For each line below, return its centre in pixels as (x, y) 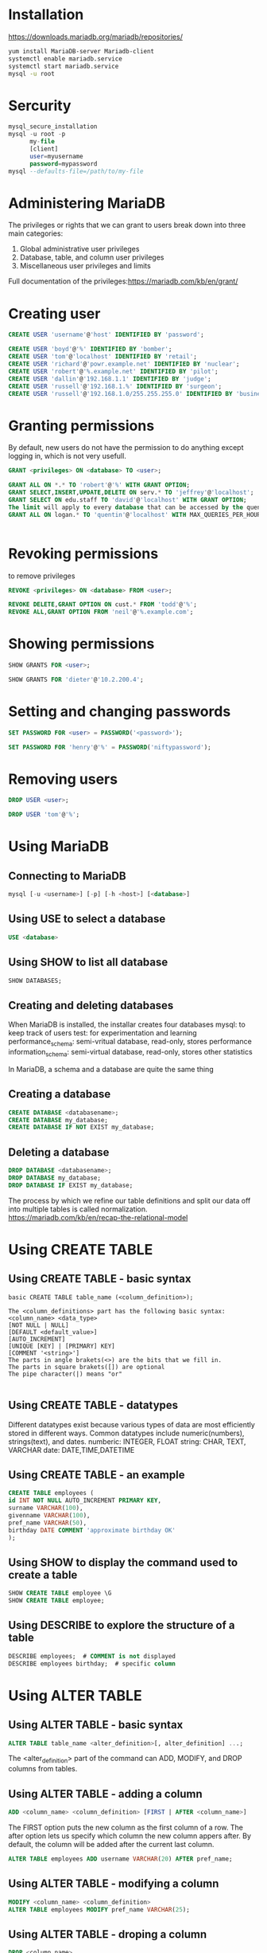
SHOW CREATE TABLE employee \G (60, 1593)
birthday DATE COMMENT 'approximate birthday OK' (92, 1530)
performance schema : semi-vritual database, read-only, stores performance (130, 1043)
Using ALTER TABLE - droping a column (108, 1934)
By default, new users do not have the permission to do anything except (126, 448)
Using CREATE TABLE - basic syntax (100, 1279)
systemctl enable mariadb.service (66, 59)
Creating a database (60, 1094)
